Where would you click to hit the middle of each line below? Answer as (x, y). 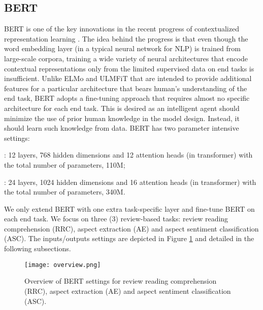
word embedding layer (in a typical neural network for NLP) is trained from (122, 48)
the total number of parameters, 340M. (65, 192)
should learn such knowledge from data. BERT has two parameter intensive (122, 128)
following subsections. (38, 248)
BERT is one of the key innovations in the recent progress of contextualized (122, 29)
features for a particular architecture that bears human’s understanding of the (126, 88)
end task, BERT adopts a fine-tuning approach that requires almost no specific (127, 98)
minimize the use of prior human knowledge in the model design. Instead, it (122, 118)
